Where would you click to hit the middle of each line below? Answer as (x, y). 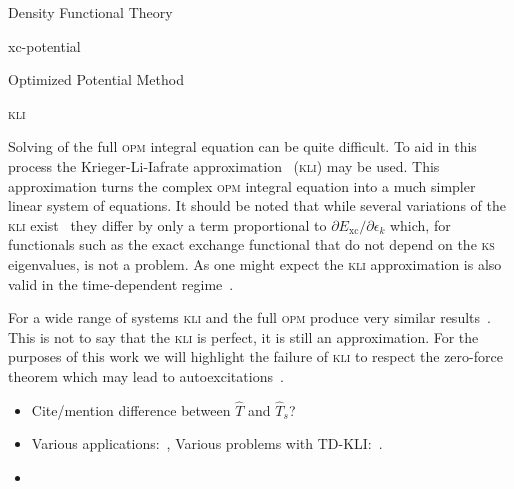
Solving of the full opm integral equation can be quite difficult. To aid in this (242, 146)
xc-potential (44, 45)
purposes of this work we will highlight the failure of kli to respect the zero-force (255, 356)
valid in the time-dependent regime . (121, 283)
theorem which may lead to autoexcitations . (146, 375)
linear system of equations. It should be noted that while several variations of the (257, 205)
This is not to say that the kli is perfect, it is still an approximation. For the (243, 336)
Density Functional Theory (90, 12)
